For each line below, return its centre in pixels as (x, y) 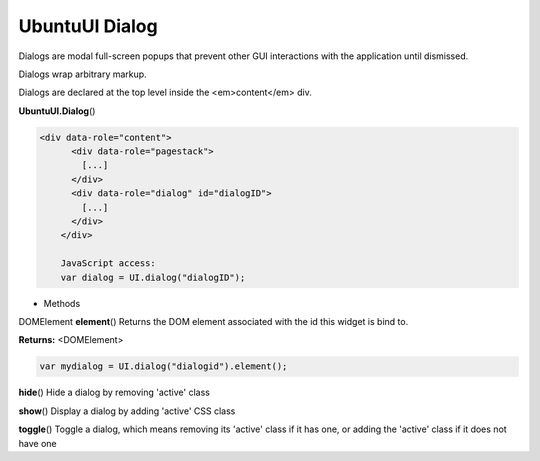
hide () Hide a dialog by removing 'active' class (114, 392)
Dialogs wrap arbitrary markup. (82, 74)
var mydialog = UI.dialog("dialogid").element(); (163, 366)
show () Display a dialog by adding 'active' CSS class (127, 411)
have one (37, 443)
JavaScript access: (108, 263)
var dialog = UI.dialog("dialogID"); (153, 277)
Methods (62, 303)
